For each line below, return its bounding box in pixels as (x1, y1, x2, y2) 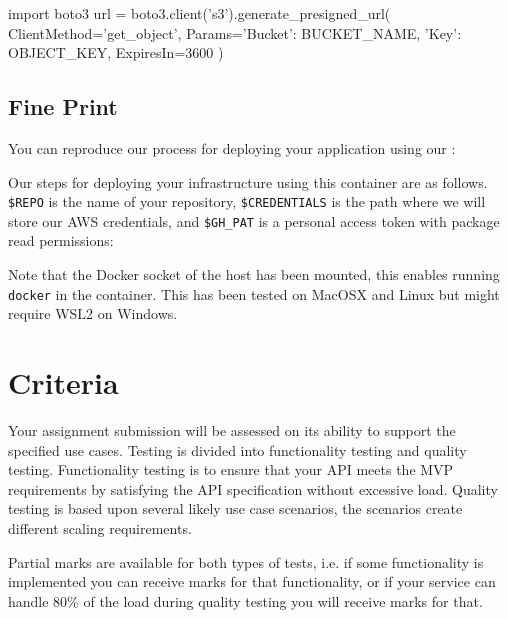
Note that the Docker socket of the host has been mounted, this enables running (8, 264, 500, 285)
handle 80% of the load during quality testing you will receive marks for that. (8, 590, 483, 611)
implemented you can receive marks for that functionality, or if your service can (8, 571, 496, 592)
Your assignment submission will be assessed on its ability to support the (8, 420, 456, 441)
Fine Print (8, 91, 118, 122)
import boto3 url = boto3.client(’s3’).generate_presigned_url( (8, 3, 391, 23)
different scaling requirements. (8, 518, 192, 539)
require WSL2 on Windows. (8, 303, 178, 324)
